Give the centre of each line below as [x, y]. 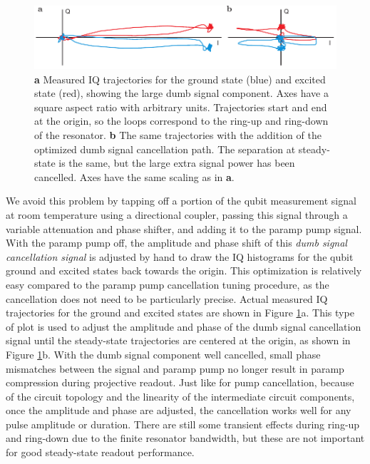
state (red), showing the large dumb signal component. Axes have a [181, 93]
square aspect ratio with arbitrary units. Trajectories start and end [181, 107]
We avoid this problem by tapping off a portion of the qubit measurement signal [181, 201]
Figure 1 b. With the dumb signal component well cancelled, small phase [163, 354]
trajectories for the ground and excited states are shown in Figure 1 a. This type [180, 313]
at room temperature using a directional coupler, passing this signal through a [177, 214]
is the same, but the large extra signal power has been [177, 163]
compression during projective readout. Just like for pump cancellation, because [180, 382]
